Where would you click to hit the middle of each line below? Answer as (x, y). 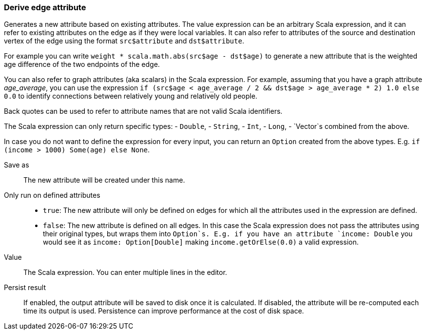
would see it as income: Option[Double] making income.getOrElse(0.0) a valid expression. (201, 242)
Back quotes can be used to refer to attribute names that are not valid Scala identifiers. (143, 111)
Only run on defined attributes (52, 195)
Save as (17, 165)
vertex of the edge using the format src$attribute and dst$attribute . (124, 41)
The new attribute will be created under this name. (104, 180)
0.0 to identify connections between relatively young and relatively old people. (131, 96)
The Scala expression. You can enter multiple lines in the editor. (125, 272)
